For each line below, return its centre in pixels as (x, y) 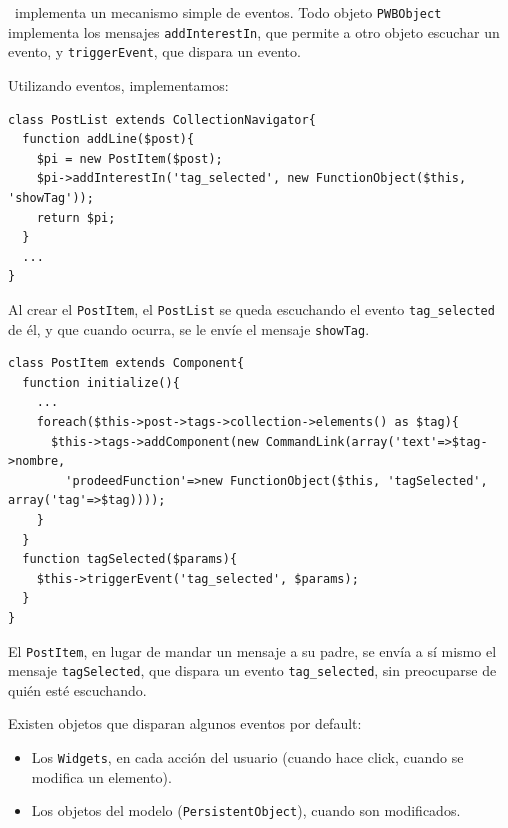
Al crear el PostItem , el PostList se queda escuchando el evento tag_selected (251, 308)
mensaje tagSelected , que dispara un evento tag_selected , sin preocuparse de (252, 670)
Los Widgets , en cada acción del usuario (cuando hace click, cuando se (247, 757)
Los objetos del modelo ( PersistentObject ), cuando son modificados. (246, 810)
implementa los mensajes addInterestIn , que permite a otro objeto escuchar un (254, 31)
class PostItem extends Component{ (126, 363)
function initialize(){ (101, 382)
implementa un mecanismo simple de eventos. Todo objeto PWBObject (228, 12)
